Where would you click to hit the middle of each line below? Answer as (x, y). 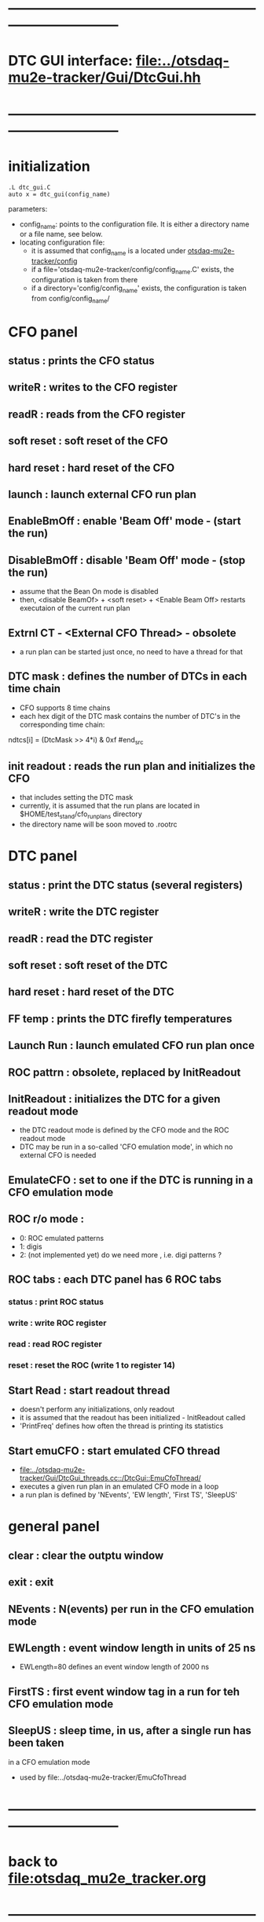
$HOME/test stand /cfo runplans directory (81, 815)
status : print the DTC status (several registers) (126, 885)
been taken (36, 1743)
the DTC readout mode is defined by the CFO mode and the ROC (124, 1130)
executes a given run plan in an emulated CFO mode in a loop (119, 1486)
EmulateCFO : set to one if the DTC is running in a (131, 1180)
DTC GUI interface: (71, 61)
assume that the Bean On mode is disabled (89, 591)
